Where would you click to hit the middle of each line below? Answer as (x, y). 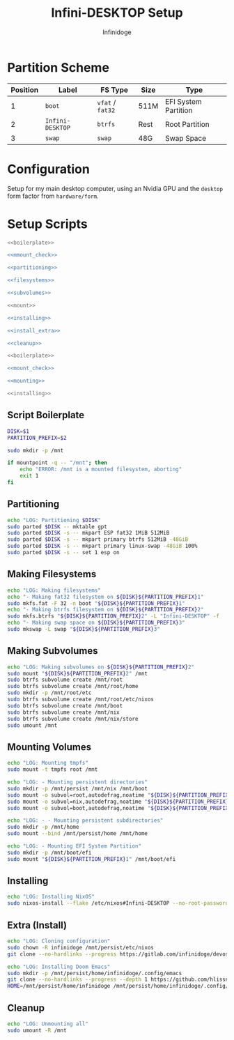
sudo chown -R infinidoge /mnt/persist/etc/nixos (81, 947)
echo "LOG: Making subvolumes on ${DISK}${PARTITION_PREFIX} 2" (101, 667)
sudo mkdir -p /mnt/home (43, 827)
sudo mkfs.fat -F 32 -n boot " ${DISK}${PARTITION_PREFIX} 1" (96, 603)
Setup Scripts (48, 224)
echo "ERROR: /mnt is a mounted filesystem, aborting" (101, 469)
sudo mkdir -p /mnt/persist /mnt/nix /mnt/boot (78, 788)
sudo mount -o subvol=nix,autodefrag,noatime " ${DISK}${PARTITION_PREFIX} (118, 802)
